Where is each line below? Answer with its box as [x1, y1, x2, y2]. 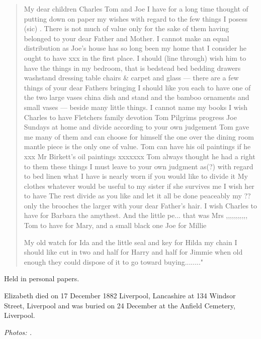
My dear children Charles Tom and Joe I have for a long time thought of [24, 4, 248, 14]
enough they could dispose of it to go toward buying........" [24, 256, 204, 267]
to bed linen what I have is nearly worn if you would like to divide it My [24, 171, 248, 181]
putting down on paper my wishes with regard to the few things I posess [24, 13, 248, 24]
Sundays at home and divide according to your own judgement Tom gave [24, 122, 249, 132]
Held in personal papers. [4, 273, 79, 284]
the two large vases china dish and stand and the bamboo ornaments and [24, 92, 249, 102]
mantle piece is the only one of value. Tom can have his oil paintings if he [24, 141, 251, 152]
